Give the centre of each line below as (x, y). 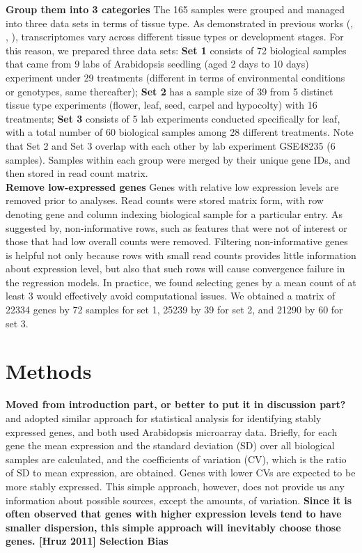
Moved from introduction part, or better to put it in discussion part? (176, 404)
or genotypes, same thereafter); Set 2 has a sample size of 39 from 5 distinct (170, 91)
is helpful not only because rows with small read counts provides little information (181, 255)
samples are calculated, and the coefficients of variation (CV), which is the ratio (176, 459)
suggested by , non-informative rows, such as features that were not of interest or (176, 227)
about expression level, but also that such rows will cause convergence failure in (175, 268)
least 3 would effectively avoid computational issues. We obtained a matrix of (171, 296)
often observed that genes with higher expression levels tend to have (174, 514)
